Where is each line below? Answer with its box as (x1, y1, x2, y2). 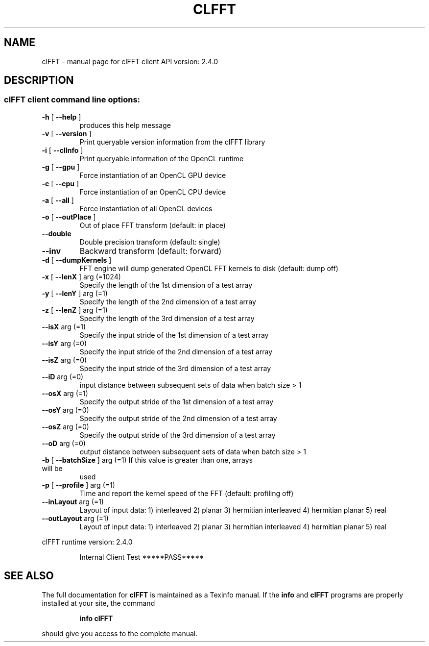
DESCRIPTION (4, 74, 74, 87)
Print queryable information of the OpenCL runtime (79, 154, 244, 163)
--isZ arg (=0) (42, 355, 87, 364)
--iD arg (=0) (42, 372, 84, 381)
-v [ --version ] (42, 129, 92, 138)
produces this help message (79, 121, 171, 129)
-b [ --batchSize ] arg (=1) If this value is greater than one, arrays (42, 455, 253, 464)
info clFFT (79, 614, 113, 622)
